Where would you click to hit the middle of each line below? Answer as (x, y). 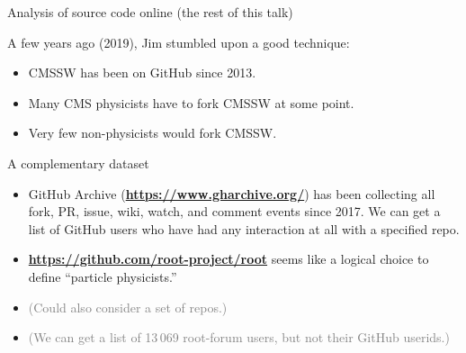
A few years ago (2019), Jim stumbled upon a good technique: (179, 42)
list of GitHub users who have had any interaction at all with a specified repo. (244, 228)
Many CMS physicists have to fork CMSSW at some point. (191, 102)
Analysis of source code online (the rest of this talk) (150, 12)
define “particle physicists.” (103, 276)
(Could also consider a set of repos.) (128, 307)
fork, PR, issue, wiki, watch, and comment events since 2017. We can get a (234, 211)
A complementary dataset (78, 163)
